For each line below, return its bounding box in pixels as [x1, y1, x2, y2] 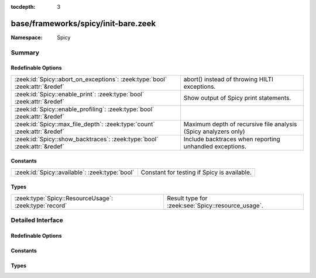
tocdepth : [11, 4, 36, 10]
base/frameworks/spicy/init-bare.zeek [11, 18, 156, 29]
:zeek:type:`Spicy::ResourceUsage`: [14, 194, 114, 202]
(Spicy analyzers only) [183, 127, 245, 135]
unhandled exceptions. [183, 142, 247, 150]
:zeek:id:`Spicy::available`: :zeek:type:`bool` [14, 168, 135, 176]
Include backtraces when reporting [183, 135, 280, 143]
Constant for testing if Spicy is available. [140, 168, 252, 176]
